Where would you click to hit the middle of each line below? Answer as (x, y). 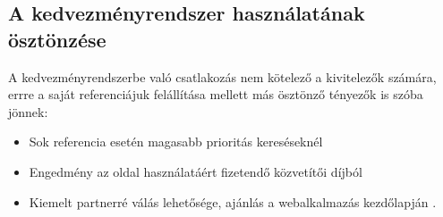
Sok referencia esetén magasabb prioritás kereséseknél (176, 142)
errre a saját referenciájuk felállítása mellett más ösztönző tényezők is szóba (216, 94)
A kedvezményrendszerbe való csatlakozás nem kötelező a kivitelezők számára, (222, 76)
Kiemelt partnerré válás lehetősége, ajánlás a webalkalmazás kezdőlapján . (233, 201)
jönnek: (28, 111)
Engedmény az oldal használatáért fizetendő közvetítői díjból (196, 171)
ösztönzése (57, 39)
